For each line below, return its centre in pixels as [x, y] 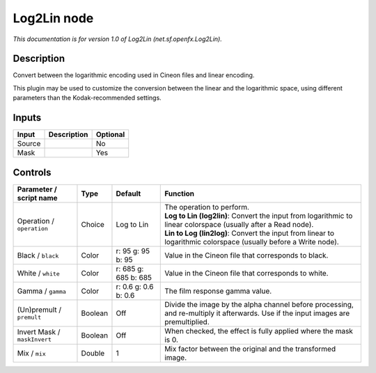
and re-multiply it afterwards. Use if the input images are [257, 313]
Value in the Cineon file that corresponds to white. [246, 273]
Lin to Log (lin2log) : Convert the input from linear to [249, 233]
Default [128, 193]
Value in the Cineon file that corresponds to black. [246, 255]
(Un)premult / [39, 310]
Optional [110, 134]
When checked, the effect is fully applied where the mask [259, 331]
